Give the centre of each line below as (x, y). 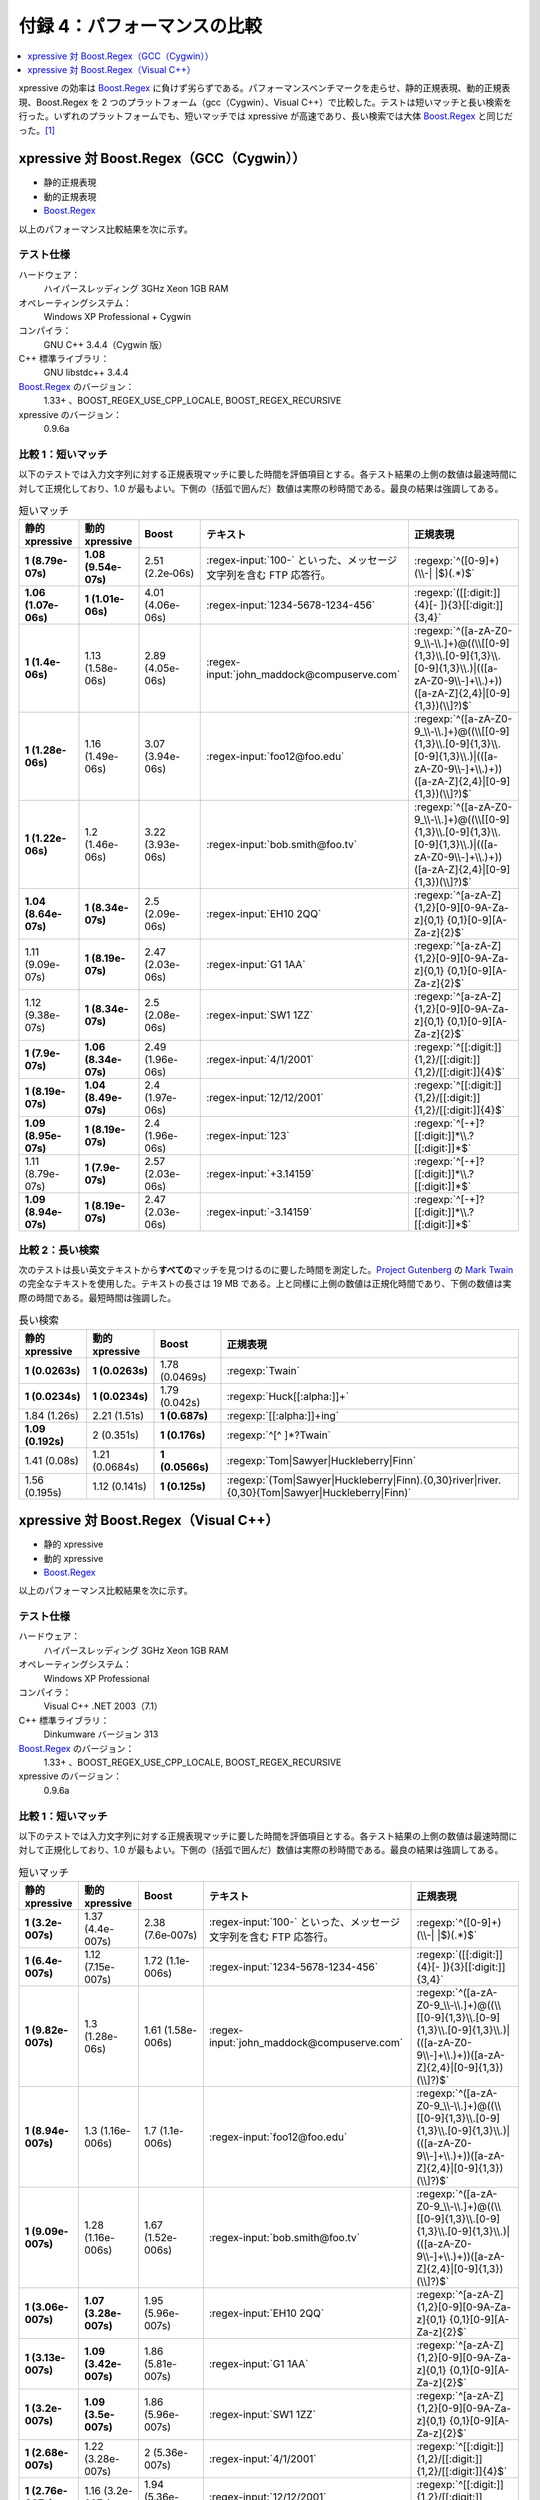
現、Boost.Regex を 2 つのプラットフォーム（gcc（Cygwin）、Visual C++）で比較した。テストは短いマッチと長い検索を (265, 102)
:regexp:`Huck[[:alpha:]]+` (288, 1396)
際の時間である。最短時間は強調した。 (97, 1297)
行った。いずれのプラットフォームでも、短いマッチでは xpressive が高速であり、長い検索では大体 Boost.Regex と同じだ (266, 116)
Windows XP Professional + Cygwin (117, 316)
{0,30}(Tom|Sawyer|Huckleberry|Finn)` (319, 1492)
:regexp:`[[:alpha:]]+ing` (283, 1415)
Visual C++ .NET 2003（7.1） (103, 1706)
